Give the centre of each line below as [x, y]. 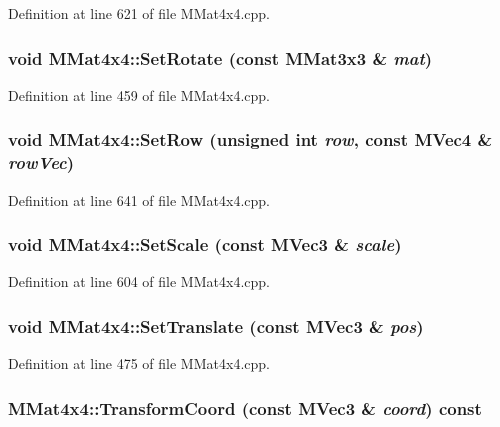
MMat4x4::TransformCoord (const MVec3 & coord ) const [245, 407]
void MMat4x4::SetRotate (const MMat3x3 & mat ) [220, 57]
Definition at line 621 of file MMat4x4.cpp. [139, 13]
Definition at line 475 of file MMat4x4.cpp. [139, 363]
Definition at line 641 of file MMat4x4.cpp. [139, 199]
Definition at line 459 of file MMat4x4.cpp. [139, 94]
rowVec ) [41, 162]
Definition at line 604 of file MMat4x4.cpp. [139, 281]
